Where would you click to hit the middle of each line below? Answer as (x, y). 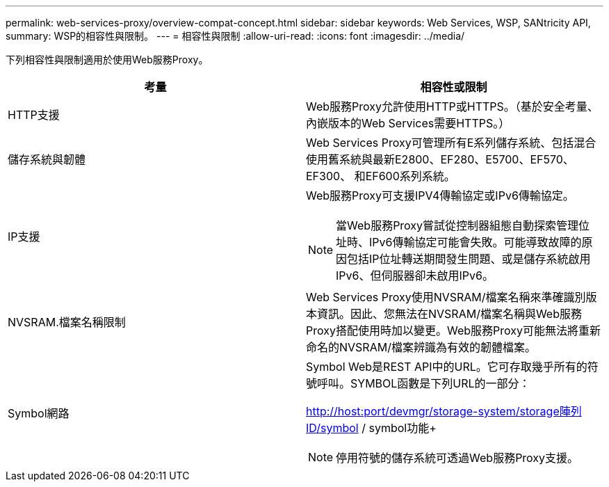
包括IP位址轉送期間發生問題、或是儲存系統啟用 (469, 259)
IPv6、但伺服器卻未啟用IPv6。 (415, 276)
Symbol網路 (39, 413)
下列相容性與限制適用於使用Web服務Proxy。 (107, 59)
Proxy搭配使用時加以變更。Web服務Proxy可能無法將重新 (453, 330)
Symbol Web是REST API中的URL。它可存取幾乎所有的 (447, 367)
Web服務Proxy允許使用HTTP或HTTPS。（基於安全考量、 (452, 106)
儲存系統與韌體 (47, 159)
